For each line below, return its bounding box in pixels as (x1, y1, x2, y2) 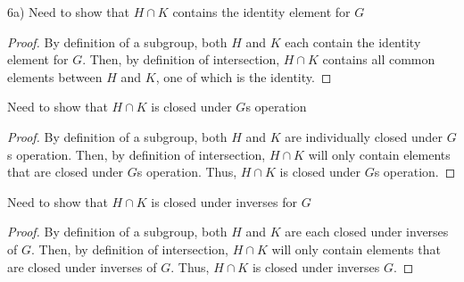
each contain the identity (285, 32, 421, 51)
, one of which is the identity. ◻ (155, 67, 332, 86)
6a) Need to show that (7, 3, 129, 21)
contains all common (322, 50, 435, 69)
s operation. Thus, (137, 162, 237, 181)
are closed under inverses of (7, 257, 157, 276)
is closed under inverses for (151, 192, 298, 211)
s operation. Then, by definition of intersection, (7, 145, 266, 163)
